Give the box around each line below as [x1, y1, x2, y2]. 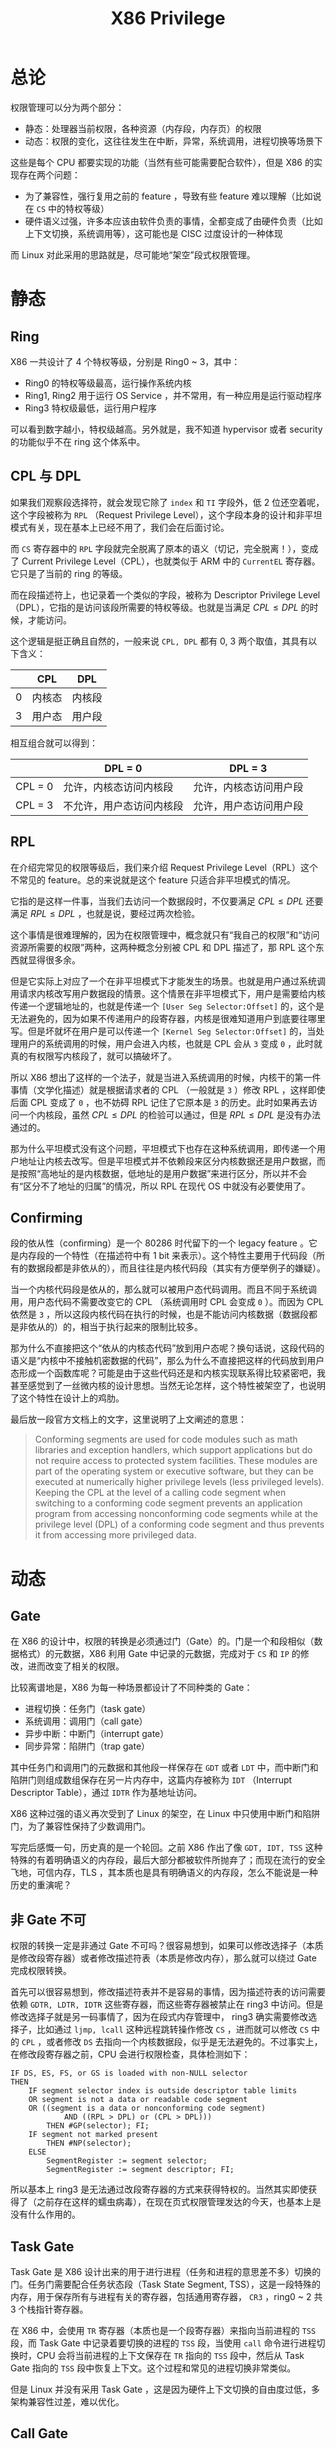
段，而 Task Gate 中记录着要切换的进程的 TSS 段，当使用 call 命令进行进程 [10, 2337, 317, 2349]
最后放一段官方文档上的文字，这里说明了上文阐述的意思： [10, 1413, 247, 1426]
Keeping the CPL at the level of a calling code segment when [34, 1487, 287, 1499]
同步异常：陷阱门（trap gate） [24, 1740, 151, 1752]
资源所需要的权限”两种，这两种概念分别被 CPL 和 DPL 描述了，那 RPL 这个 [10, 941, 316, 953]
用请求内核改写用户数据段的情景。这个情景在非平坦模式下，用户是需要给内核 [10, 987, 326, 999]
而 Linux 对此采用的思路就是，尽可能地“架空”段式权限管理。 [10, 248, 256, 261]
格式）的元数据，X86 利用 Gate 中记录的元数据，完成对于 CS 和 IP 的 [18, 1648, 301, 1660]
